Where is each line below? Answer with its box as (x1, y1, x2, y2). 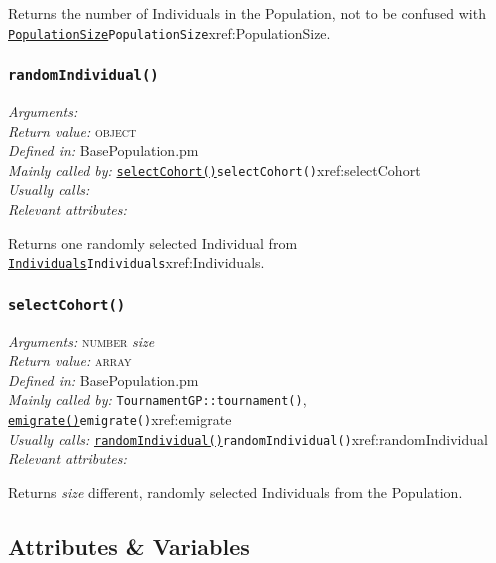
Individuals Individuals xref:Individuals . (8, 252, 265, 273)
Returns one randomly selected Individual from (8, 232, 298, 253)
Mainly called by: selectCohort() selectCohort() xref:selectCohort (8, 159, 421, 180)
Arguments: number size (8, 330, 155, 351)
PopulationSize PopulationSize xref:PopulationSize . (8, 22, 331, 43)
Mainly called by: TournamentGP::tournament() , (8, 389, 307, 410)
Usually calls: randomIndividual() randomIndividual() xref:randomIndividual (8, 428, 488, 449)
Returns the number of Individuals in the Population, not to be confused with (8, 3, 486, 23)
